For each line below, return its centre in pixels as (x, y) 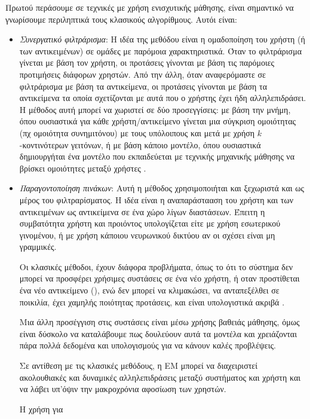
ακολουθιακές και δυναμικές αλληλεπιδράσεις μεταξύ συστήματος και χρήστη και (160, 377)
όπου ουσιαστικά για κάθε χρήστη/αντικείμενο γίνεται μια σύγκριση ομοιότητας (158, 121)
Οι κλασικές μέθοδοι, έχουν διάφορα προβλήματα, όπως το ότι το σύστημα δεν (156, 266)
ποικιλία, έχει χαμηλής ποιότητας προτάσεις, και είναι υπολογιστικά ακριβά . (152, 302)
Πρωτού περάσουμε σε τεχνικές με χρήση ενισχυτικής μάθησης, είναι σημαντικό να (150, 7)
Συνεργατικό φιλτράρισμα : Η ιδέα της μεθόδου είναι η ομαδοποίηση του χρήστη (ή (162, 39)
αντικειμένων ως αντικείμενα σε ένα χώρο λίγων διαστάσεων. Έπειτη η (142, 211)
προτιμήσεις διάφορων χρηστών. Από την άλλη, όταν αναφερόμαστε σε (142, 74)
